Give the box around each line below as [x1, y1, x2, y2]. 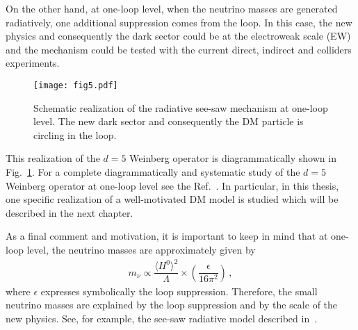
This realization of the [6, 151, 100, 165]
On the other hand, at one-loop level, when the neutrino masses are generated [6, 1, 338, 15]
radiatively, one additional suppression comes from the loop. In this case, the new [6, 15, 352, 29]
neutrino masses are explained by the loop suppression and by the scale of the [6, 297, 338, 312]
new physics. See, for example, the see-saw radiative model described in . [6, 311, 318, 325]
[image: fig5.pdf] [33, 80, 118, 90]
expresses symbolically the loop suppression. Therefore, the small [40, 283, 318, 298]
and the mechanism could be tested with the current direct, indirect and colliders [6, 42, 352, 56]
